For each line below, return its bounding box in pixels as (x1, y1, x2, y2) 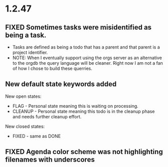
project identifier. (12, 50, 48, 55)
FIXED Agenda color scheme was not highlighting (5, 147, 163, 156)
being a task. (5, 31, 47, 39)
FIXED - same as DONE (12, 133, 61, 139)
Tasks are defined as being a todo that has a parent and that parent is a (12, 44, 160, 50)
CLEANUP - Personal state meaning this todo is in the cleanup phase (12, 108, 155, 114)
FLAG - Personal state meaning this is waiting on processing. (12, 103, 139, 109)
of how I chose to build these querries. (12, 66, 93, 71)
